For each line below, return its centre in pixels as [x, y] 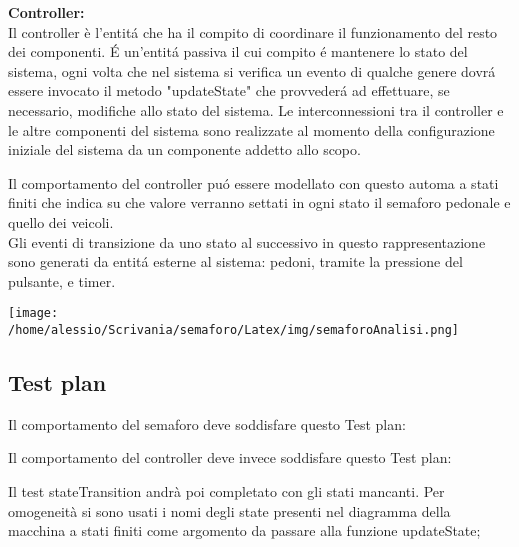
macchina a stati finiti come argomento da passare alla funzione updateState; [244, 530]
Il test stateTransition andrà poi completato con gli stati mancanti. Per [226, 491]
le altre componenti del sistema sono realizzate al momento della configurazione [251, 129]
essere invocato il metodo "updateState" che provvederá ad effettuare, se [229, 90]
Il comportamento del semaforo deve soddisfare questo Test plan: [207, 423]
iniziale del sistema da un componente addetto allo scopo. [184, 149]
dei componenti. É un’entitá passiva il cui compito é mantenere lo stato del [238, 51]
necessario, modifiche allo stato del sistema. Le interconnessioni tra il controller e [256, 109]
